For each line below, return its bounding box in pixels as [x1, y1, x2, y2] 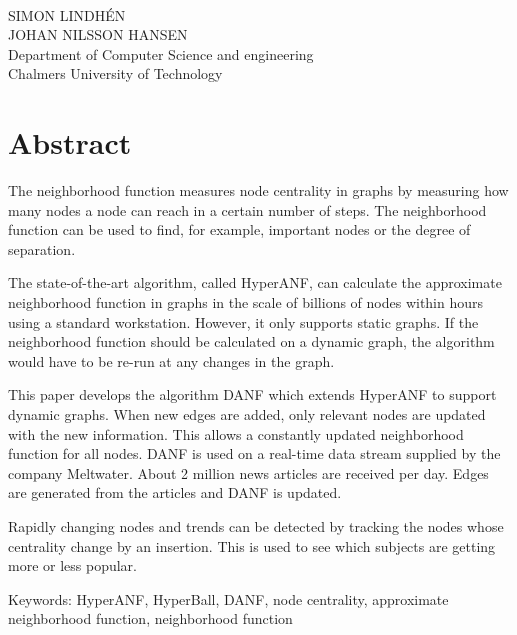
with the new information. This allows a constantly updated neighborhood [8, 423, 464, 444]
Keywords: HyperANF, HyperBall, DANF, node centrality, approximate [8, 588, 449, 609]
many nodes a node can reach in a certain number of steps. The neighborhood [8, 199, 487, 220]
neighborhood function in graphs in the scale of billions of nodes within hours [8, 292, 484, 313]
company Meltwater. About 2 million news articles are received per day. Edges [8, 462, 489, 483]
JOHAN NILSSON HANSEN [8, 24, 188, 45]
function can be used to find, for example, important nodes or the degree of [8, 219, 471, 240]
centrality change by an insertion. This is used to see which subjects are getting [8, 535, 496, 556]
